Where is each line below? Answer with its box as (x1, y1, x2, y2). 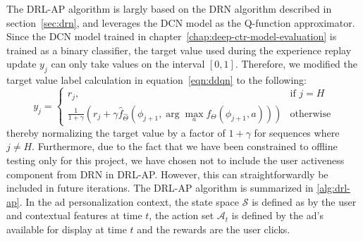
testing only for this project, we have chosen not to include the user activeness (6, 152, 345, 167)
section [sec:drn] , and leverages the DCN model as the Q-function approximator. (6, 15, 355, 30)
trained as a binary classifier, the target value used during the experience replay (6, 42, 352, 57)
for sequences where (254, 125, 340, 140)
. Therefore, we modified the (235, 56, 358, 71)
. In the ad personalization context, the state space (19, 194, 240, 209)
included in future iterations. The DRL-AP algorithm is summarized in (6, 180, 314, 195)
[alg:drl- (316, 180, 350, 195)
